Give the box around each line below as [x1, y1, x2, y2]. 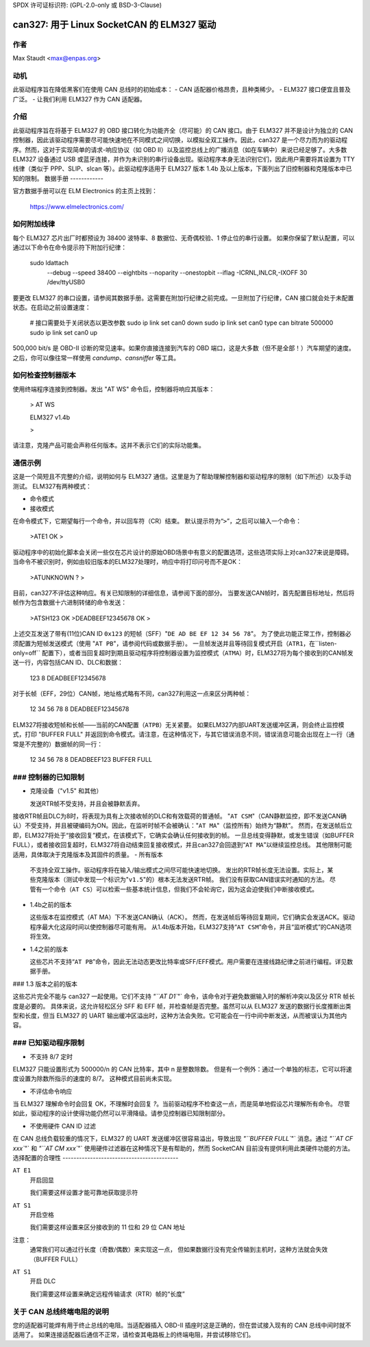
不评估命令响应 [29, 1087, 72, 1096]
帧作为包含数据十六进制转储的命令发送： [12, 598, 127, 606]
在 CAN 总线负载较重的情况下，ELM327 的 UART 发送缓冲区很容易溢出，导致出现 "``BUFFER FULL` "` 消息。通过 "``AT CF [12, 1135, 354, 1143]
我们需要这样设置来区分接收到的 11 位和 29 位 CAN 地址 [29, 1223, 186, 1231]
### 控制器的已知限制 [12, 772, 85, 782]
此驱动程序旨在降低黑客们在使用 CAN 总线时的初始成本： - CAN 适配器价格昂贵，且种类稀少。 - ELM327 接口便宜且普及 [12, 86, 351, 94]
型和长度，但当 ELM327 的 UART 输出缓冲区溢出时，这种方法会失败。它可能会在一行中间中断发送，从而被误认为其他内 [12, 1011, 347, 1019]
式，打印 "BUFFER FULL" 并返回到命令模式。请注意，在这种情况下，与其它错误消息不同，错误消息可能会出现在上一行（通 [12, 730, 355, 739]
